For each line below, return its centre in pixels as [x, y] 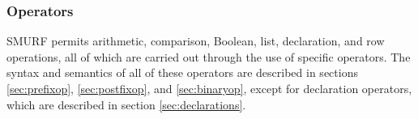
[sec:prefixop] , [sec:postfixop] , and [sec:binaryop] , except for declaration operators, [209, 88]
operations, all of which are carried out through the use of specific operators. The [209, 56]
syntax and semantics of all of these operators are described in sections [182, 72]
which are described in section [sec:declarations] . [126, 104]
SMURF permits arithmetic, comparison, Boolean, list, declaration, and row [196, 41]
